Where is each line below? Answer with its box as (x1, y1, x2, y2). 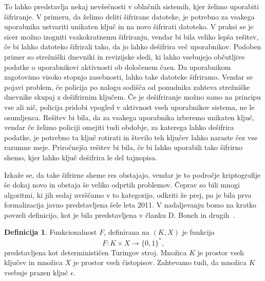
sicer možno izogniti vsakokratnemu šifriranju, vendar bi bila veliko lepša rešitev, (4, 31, 259, 42)
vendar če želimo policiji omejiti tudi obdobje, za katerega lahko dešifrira (4, 122, 234, 133)
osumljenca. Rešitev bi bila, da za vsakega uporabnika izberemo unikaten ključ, (4, 111, 255, 122)
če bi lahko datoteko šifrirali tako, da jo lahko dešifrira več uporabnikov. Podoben (4, 41, 261, 52)
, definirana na (104, 227, 149, 237)
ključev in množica (4, 257, 63, 268)
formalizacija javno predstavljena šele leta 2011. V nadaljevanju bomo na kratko (4, 199, 257, 210)
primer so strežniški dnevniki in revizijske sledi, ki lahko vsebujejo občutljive (4, 51, 245, 62)
